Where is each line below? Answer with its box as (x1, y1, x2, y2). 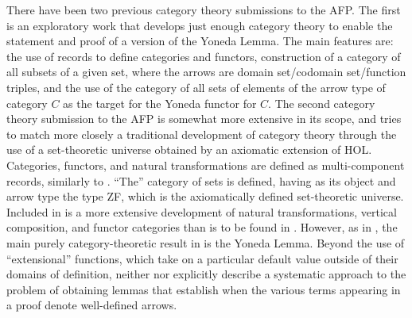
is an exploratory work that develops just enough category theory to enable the (6, 17, 393, 33)
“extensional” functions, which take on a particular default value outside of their (6, 250, 398, 266)
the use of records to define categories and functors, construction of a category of (6, 48, 401, 64)
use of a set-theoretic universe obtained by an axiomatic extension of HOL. (6, 141, 372, 158)
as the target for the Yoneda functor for (63, 94, 257, 111)
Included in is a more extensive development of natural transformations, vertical (6, 203, 397, 220)
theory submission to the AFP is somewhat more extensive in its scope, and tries (6, 110, 402, 127)
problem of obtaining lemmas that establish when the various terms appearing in (6, 281, 401, 297)
